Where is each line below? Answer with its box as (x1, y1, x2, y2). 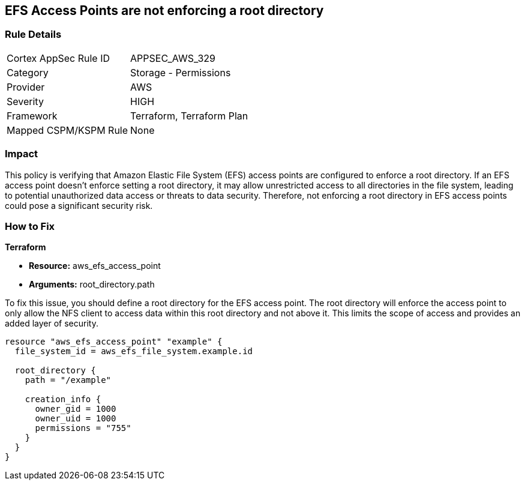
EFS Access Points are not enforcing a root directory (5, 3, 324, 18)
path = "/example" (25, 375, 112, 385)
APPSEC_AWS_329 (130, 52, 216, 64)
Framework (7, 109, 58, 122)
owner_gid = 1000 (35, 404, 116, 414)
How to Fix (5, 220, 55, 232)
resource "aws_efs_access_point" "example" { (5, 337, 223, 347)
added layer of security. (5, 318, 98, 329)
